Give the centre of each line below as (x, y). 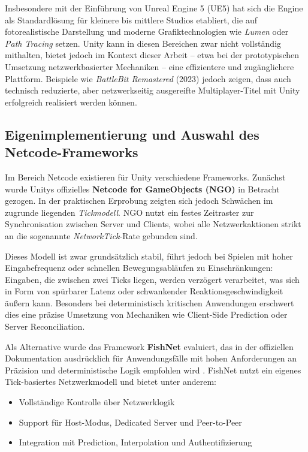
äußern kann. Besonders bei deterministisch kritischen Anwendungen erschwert (150, 302)
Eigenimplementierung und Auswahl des (132, 134)
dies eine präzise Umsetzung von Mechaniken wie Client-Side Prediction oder (146, 314)
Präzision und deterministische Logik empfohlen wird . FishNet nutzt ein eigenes (153, 370)
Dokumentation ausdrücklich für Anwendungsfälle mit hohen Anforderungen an (151, 358)
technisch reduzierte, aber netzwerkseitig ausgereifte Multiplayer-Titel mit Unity (153, 90)
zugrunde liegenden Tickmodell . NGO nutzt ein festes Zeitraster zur (129, 212)
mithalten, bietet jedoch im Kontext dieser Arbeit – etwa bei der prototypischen (152, 55)
